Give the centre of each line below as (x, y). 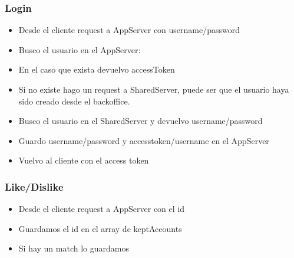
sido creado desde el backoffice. (74, 101)
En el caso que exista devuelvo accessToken (97, 69)
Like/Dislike (34, 186)
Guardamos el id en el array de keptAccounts (100, 228)
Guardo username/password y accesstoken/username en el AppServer (144, 140)
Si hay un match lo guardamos (74, 248)
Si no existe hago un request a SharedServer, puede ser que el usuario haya (154, 89)
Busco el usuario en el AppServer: (80, 49)
